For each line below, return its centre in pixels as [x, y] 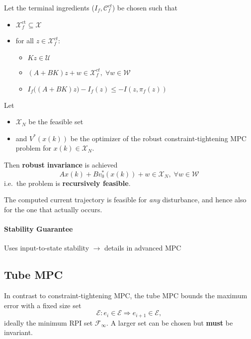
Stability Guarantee [39, 229]
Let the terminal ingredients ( [49, 7]
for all [25, 41]
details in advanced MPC [143, 248]
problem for [34, 148]
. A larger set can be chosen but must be [170, 322]
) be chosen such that [145, 7]
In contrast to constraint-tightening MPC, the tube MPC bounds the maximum [126, 296]
